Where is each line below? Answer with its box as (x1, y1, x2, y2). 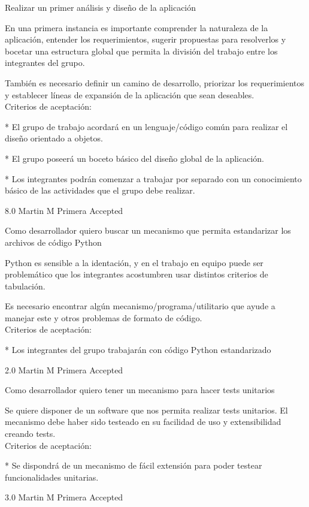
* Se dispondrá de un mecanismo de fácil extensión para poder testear (5, 459, 262, 472)
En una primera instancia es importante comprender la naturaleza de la (5, 21, 268, 34)
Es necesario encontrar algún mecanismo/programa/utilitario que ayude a (5, 300, 275, 312)
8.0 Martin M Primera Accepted (5, 204, 123, 216)
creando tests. (5, 427, 56, 440)
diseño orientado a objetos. (5, 132, 103, 144)
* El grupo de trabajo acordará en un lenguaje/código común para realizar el (5, 120, 288, 132)
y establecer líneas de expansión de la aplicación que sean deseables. (5, 88, 255, 101)
